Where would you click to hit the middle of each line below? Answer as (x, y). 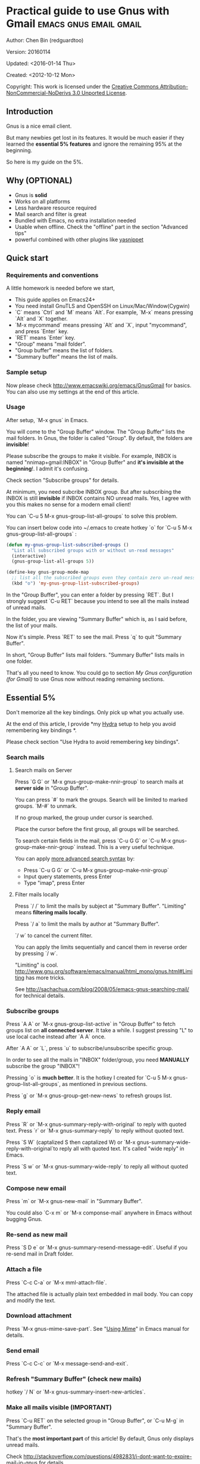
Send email (23, 1351)
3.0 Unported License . (100, 93)
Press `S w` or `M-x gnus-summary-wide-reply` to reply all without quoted (97, 1166)
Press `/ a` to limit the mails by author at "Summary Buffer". (87, 924)
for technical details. (40, 996)
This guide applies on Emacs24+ (55, 300)
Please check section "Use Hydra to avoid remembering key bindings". (93, 742)
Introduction (30, 112)
